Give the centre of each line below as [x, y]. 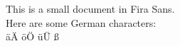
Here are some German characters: [81, 22]
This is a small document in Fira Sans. [90, 8]
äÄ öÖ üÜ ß [32, 36]
